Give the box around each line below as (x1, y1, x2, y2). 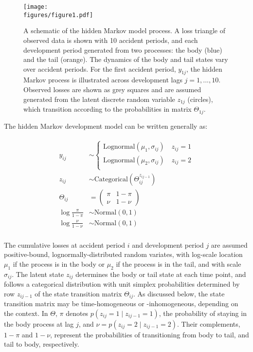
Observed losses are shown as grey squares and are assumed (23, 84, 201, 95)
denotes (66, 308, 89, 318)
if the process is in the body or (13, 258, 105, 269)
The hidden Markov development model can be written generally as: (4, 120, 208, 131)
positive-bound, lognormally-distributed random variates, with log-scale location (4, 249, 243, 259)
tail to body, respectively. (4, 339, 79, 349)
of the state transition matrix (35, 288, 122, 298)
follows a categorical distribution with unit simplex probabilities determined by (4, 279, 240, 289)
